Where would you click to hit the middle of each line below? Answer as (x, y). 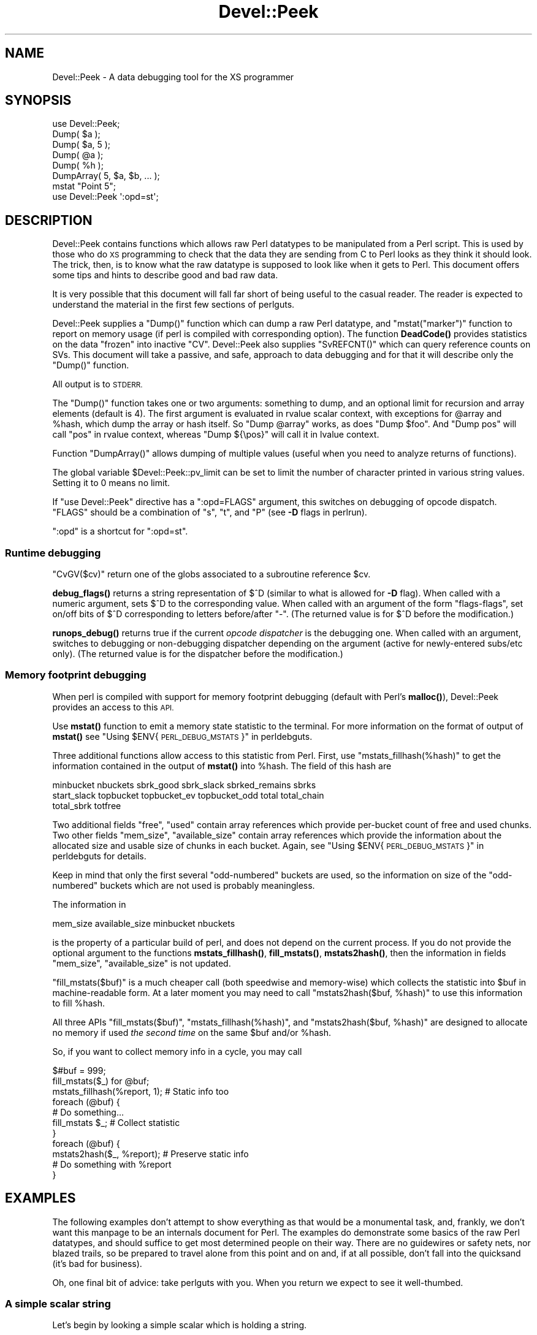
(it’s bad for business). (97, 1263)
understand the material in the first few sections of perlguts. (173, 305)
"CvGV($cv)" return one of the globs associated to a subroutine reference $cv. (211, 574)
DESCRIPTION (49, 220)
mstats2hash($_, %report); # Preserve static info (150, 1154)
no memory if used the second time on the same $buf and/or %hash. (192, 1032)
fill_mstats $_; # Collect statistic (116, 1122)
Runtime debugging (53, 553)
